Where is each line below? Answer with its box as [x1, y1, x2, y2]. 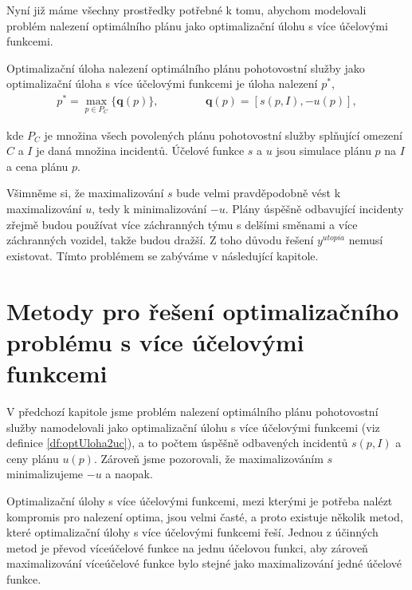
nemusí [348, 232, 383, 248]
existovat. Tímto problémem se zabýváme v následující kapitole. [6, 247, 319, 263]
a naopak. [105, 465, 153, 482]
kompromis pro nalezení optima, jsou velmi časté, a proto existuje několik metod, [6, 508, 403, 525]
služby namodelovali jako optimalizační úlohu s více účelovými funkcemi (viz [6, 418, 380, 435]
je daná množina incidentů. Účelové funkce [36, 142, 245, 159]
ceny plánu [6, 449, 59, 466]
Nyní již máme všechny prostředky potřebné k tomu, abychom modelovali [6, 2, 367, 18]
